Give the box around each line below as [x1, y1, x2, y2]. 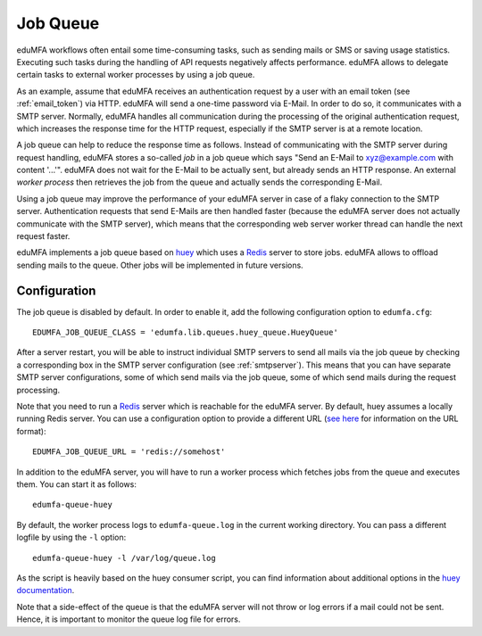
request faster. [16, 231, 71, 242]
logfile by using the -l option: [16, 532, 127, 543]
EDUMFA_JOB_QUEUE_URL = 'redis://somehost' [32, 447, 226, 457]
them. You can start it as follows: [16, 479, 137, 490]
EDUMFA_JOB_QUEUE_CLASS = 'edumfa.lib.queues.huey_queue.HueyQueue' [32, 327, 338, 338]
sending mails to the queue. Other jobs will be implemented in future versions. [16, 260, 303, 270]
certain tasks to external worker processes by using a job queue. [16, 70, 255, 80]
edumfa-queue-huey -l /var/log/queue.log [32, 553, 216, 563]
